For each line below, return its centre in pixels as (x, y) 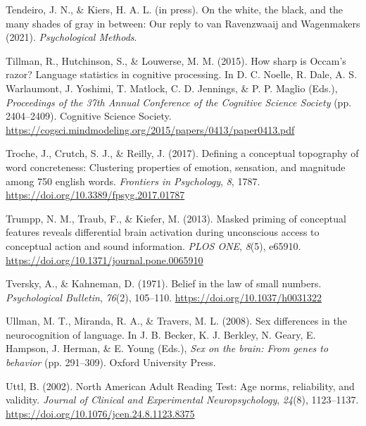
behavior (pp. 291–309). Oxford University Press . (111, 362)
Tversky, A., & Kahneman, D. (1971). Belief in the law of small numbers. (164, 283)
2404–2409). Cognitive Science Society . (89, 116)
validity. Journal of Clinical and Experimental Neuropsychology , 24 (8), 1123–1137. (182, 400)
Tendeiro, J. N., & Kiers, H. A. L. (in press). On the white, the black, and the (175, 9)
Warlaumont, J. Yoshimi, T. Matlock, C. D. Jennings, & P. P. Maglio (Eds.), (172, 88)
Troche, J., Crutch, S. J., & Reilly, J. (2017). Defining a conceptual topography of (182, 153)
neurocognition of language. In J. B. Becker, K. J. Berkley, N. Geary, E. (161, 334)
